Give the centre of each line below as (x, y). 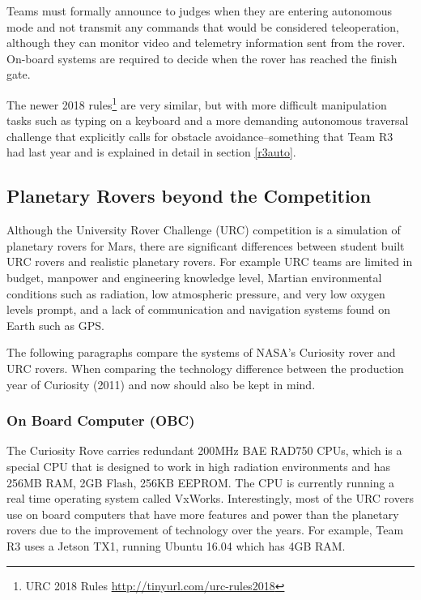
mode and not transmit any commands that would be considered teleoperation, (203, 26)
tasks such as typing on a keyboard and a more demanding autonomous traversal (208, 120)
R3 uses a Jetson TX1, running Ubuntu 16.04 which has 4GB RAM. (176, 545)
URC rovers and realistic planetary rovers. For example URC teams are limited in (210, 261)
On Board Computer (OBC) (101, 420)
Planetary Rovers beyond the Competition (189, 196)
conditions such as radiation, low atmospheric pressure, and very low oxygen (196, 293)
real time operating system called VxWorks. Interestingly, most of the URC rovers (210, 498)
